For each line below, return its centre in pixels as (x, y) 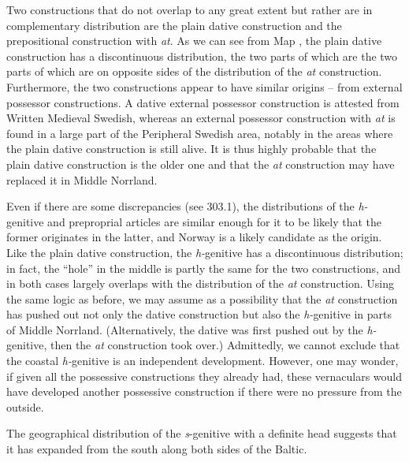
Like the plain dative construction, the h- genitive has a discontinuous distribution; (205, 252)
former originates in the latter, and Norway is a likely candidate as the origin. (194, 237)
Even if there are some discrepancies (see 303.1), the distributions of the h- (187, 206)
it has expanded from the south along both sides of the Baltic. (157, 449)
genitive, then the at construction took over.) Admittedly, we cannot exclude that (203, 345)
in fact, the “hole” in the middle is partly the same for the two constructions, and (204, 268)
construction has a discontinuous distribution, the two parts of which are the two (202, 56)
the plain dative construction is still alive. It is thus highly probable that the (191, 149)
